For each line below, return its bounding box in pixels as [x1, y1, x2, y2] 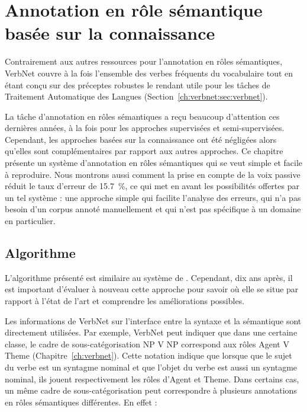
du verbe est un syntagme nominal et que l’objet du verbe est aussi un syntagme [5, 360, 298, 373]
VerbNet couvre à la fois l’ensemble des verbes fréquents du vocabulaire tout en [5, 66, 293, 79]
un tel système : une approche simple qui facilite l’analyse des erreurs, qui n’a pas [5, 191, 301, 203]
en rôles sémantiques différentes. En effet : [5, 395, 157, 408]
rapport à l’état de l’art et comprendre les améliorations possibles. [5, 295, 245, 307]
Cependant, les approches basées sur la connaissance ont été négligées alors [5, 133, 277, 145]
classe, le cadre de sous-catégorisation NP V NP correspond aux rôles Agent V [5, 337, 289, 350]
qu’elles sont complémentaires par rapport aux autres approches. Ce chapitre [5, 145, 283, 157]
